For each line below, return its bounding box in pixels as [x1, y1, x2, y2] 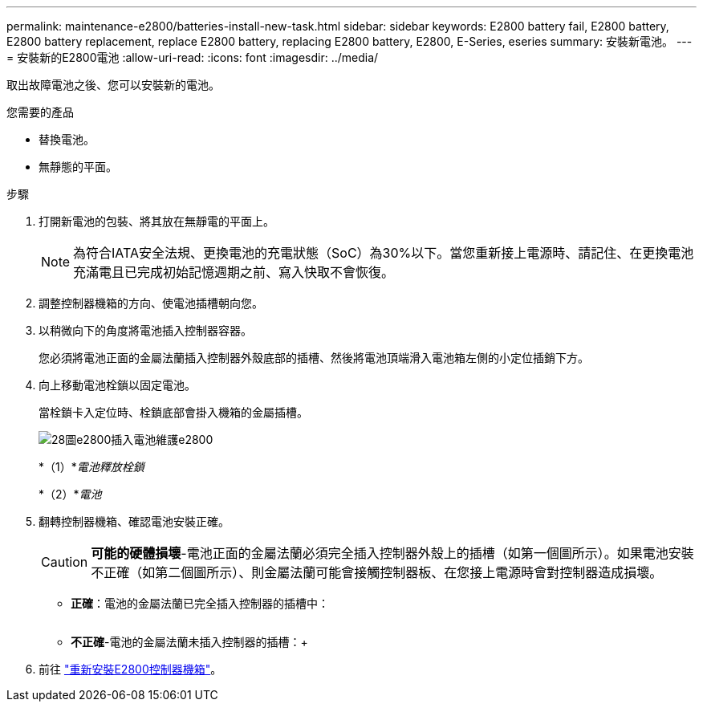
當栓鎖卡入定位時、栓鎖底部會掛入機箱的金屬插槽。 [39, 405, 308, 419]
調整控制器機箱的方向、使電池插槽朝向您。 [39, 296, 263, 310]
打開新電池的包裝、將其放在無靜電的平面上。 [39, 214, 274, 228]
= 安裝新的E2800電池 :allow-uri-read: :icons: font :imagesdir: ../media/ [6, 51, 379, 64]
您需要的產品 [6, 105, 74, 119]
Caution [41, 554, 88, 570]
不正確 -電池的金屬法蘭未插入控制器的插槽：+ [71, 635, 308, 649]
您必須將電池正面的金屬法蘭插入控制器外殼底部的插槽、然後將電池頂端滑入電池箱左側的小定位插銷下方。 [39, 351, 589, 364]
